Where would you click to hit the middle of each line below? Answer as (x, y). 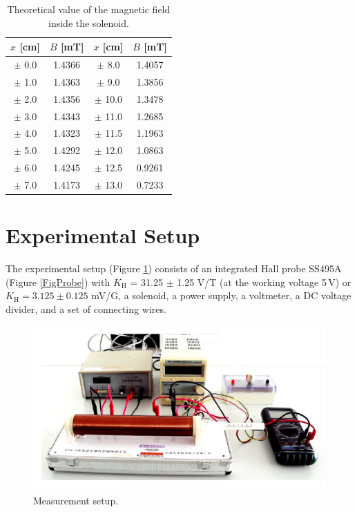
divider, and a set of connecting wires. (86, 309)
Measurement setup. (76, 500)
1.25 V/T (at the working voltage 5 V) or (264, 282)
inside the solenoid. (89, 22)
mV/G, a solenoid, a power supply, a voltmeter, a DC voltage (221, 295)
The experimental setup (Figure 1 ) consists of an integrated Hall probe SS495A (174, 268)
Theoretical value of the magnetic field (89, 9)
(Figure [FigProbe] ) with (58, 282)
